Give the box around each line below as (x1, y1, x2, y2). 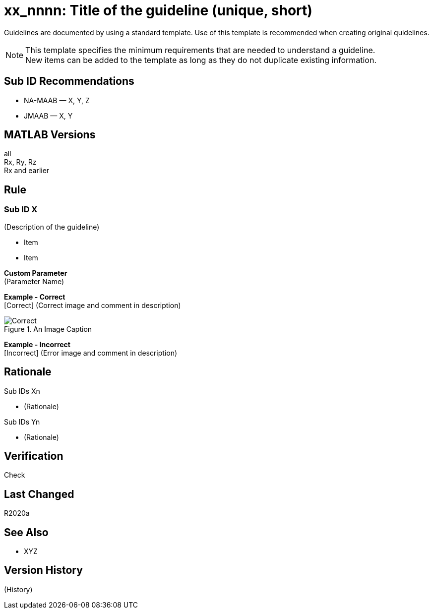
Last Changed (4, 488, 74, 500)
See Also (4, 526, 49, 539)
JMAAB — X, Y (24, 111, 73, 120)
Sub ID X (4, 204, 38, 215)
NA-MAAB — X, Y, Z (24, 96, 90, 105)
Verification (4, 449, 63, 462)
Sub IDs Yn (4, 417, 40, 426)
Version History (4, 564, 83, 577)
